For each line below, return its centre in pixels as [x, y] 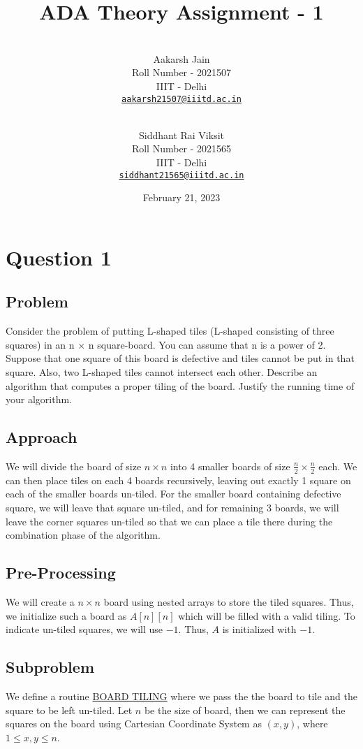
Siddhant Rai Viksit [181, 134]
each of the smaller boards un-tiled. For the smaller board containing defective [173, 494]
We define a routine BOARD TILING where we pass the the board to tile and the [181, 696]
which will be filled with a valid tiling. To [267, 615]
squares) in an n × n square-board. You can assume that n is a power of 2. [166, 344]
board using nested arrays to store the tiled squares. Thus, [229, 601]
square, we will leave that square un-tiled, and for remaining [135, 507]
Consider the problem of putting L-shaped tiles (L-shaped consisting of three [170, 331]
